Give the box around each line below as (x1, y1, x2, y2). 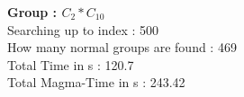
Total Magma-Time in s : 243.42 (7, 73, 185, 92)
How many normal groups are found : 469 (7, 38, 237, 57)
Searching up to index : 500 (7, 20, 159, 39)
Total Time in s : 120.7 (7, 55, 134, 74)
